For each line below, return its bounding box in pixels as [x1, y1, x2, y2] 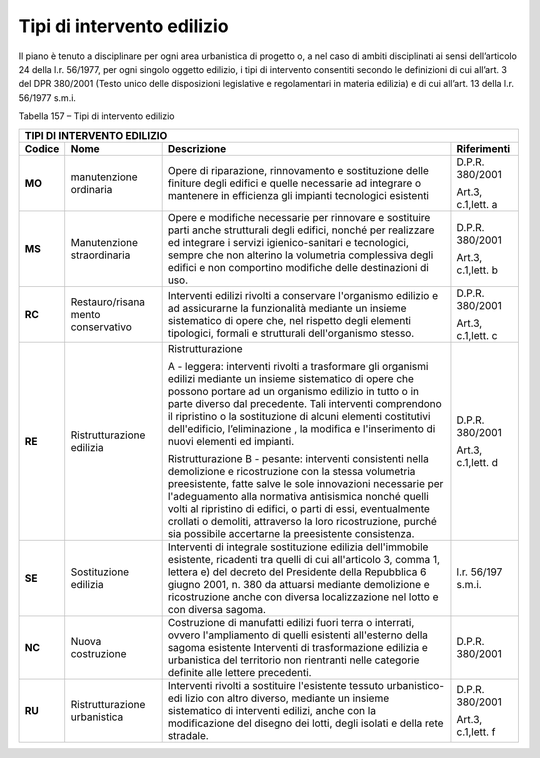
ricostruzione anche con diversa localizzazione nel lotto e [167, 590, 439, 604]
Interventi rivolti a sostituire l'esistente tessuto [167, 678, 385, 692]
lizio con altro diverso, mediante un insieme [185, 691, 390, 705]
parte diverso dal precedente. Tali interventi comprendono [167, 396, 442, 410]
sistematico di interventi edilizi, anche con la [167, 703, 377, 717]
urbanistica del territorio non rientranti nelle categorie [167, 653, 420, 667]
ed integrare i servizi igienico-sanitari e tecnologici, [167, 235, 410, 249]
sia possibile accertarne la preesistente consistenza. [167, 526, 415, 540]
